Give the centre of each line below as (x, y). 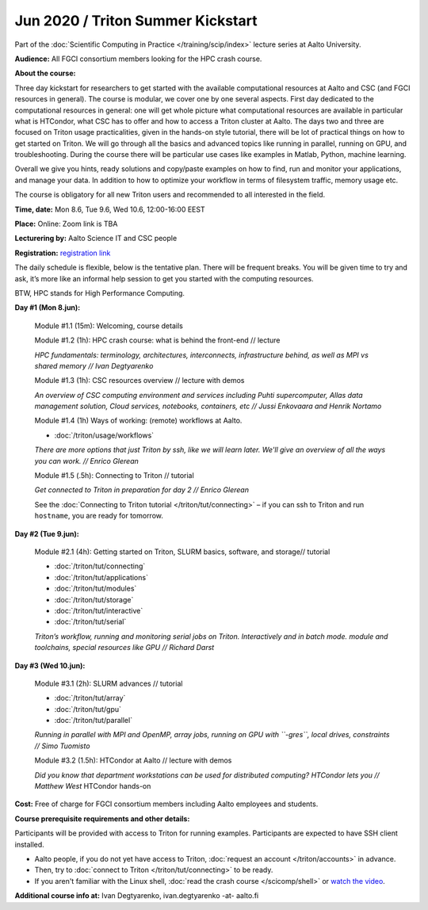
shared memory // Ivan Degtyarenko (94, 365)
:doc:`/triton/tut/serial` (90, 621)
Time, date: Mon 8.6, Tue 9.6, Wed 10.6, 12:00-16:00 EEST (110, 209)
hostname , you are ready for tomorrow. (99, 516)
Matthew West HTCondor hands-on (93, 786)
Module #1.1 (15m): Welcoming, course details (109, 326)
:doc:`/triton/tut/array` (90, 698)
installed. (30, 844)
